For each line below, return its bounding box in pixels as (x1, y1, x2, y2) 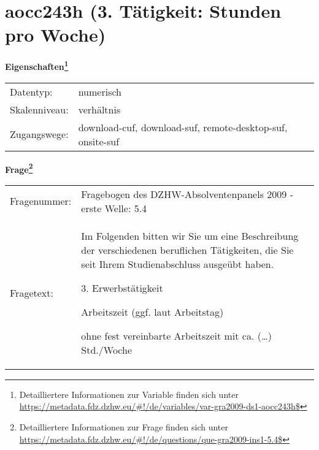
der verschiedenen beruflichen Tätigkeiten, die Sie (81, 242, 294, 257)
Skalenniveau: (10, 102, 69, 116)
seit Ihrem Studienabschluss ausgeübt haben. (81, 256, 274, 271)
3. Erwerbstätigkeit (81, 280, 163, 295)
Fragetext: (10, 285, 53, 300)
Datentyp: (10, 84, 53, 99)
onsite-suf (78, 134, 120, 148)
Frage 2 (5, 161, 33, 175)
